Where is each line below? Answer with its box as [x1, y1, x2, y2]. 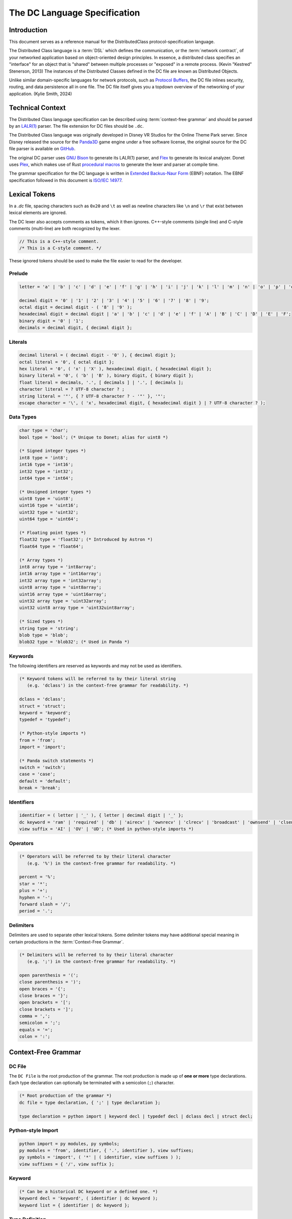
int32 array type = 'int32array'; [19, 578, 102, 583]
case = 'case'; [19, 771, 55, 777]
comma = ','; [19, 1013, 51, 1019]
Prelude [9, 270, 28, 277]
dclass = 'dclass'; [19, 696, 66, 702]
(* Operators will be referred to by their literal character [19, 854, 171, 859]
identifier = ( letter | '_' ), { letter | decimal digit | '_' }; [19, 812, 184, 818]
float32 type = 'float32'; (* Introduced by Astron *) [19, 537, 153, 542]
